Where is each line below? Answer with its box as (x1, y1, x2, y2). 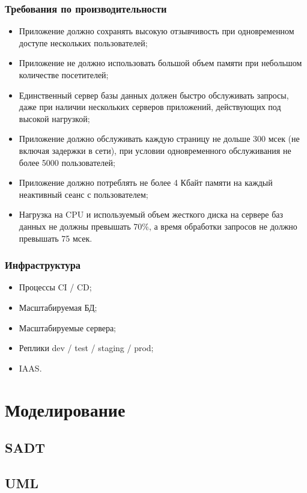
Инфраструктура (5, 257, 81, 272)
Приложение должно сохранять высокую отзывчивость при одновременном (19, 25, 294, 37)
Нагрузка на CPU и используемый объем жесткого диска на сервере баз (19, 208, 284, 221)
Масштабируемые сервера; (19, 321, 117, 334)
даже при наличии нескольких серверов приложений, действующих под (19, 100, 281, 113)
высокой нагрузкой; (19, 112, 90, 124)
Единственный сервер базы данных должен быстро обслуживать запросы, (19, 88, 289, 101)
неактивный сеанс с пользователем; (19, 188, 148, 200)
